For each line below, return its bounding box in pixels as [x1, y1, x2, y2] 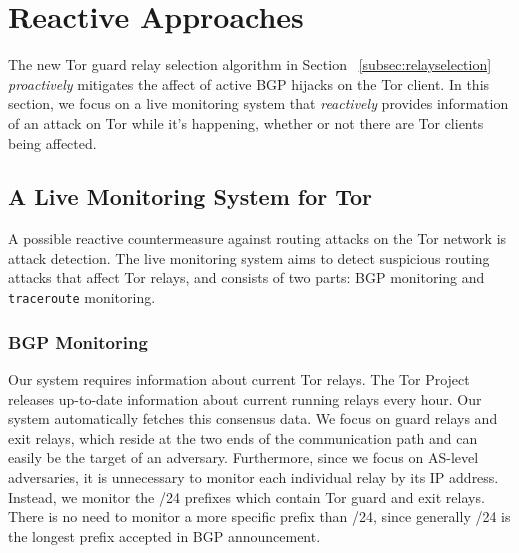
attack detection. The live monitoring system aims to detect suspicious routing [8, 247, 490, 268]
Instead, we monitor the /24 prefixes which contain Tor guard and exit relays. [8, 486, 485, 507]
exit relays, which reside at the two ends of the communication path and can [8, 427, 478, 448]
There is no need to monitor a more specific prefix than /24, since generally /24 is [8, 506, 511, 527]
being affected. [8, 132, 97, 153]
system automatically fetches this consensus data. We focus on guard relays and [8, 408, 498, 429]
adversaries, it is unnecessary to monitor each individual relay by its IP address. [8, 466, 499, 487]
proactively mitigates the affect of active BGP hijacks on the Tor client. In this [8, 73, 490, 94]
